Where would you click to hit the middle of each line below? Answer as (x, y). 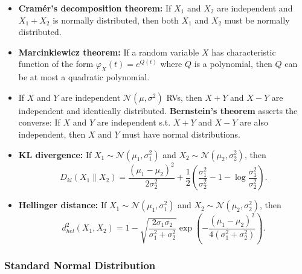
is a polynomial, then (233, 64)
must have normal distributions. (181, 134)
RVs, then (184, 97)
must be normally (257, 20)
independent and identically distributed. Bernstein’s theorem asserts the (158, 110)
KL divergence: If (55, 154)
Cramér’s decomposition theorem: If (95, 8)
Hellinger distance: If (63, 205)
